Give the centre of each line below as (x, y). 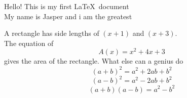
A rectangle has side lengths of (52, 33)
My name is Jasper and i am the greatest (68, 16)
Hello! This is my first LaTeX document (67, 6)
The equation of (29, 43)
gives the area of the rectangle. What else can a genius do (94, 61)
